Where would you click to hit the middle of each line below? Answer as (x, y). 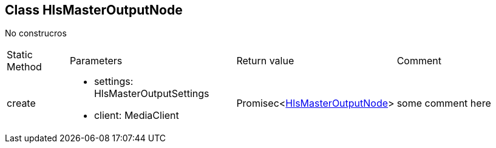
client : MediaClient (136, 116)
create (21, 103)
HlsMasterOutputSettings (151, 94)
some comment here (444, 103)
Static (20, 55)
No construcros (36, 33)
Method (24, 67)
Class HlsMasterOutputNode (94, 10)
